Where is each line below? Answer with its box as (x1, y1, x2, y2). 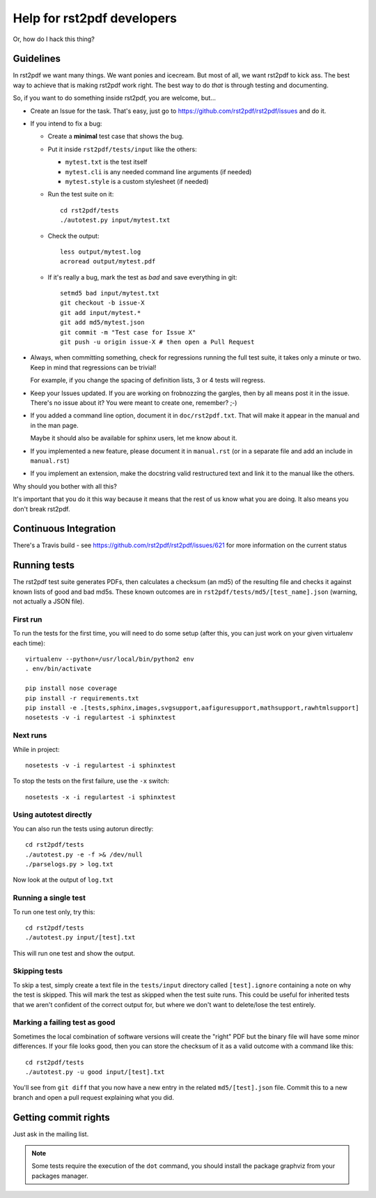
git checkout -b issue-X (60, 299, 145, 307)
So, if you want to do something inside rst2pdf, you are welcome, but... (13, 94, 216, 102)
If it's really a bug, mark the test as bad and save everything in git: (47, 272, 237, 282)
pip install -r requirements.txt (25, 694, 139, 702)
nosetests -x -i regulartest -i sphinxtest (25, 793, 176, 801)
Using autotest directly (13, 810, 92, 820)
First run (13, 614, 42, 624)
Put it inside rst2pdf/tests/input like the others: (47, 145, 198, 153)
